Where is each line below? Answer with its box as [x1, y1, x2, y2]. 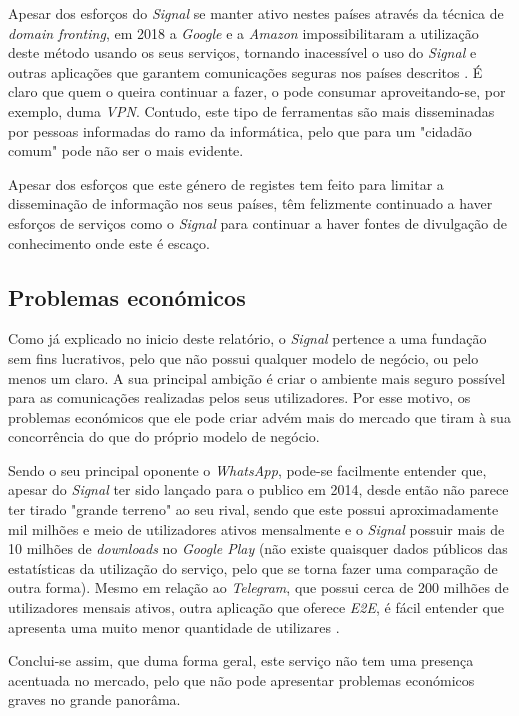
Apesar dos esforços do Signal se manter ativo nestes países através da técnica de [8, 3, 504, 23]
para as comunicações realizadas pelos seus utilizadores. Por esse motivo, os [8, 387, 471, 408]
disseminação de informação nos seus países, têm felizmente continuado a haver [8, 193, 493, 214]
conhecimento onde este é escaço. [8, 232, 210, 253]
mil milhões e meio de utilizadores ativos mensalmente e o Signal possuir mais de [8, 518, 505, 539]
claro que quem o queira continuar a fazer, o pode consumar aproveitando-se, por [8, 81, 506, 102]
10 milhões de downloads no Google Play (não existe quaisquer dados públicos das [8, 538, 508, 559]
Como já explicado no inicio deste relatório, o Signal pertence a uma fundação [8, 328, 487, 349]
